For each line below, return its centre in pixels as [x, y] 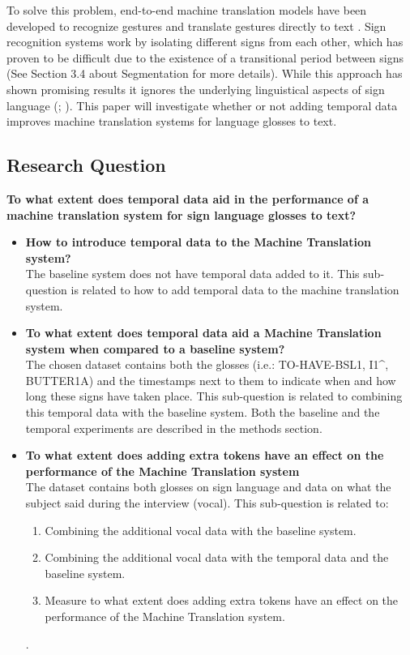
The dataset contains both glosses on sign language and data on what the [208, 487]
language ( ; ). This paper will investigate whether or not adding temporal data [202, 105]
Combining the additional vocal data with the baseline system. [201, 530]
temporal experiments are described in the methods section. [174, 428]
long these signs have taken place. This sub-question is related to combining [214, 396]
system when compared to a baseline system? [155, 348]
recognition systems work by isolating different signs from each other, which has [205, 42]
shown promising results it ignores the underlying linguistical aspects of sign [196, 89]
